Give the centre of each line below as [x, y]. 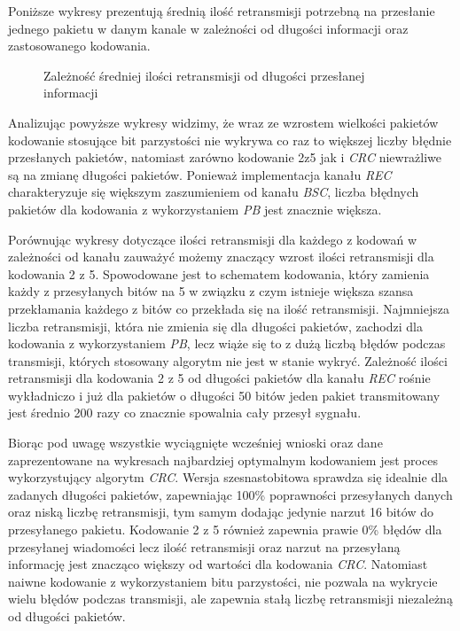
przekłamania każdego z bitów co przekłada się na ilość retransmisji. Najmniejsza [229, 308]
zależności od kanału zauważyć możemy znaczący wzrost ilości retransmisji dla [221, 257]
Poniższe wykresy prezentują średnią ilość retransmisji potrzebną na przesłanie [222, 11]
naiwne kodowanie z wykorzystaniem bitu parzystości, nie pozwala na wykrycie [223, 581]
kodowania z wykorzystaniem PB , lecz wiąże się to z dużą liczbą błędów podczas [227, 343]
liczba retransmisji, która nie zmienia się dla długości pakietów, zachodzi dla [215, 326]
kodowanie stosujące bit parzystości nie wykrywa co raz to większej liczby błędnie [230, 140]
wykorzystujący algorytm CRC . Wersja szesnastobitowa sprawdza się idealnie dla [228, 477]
